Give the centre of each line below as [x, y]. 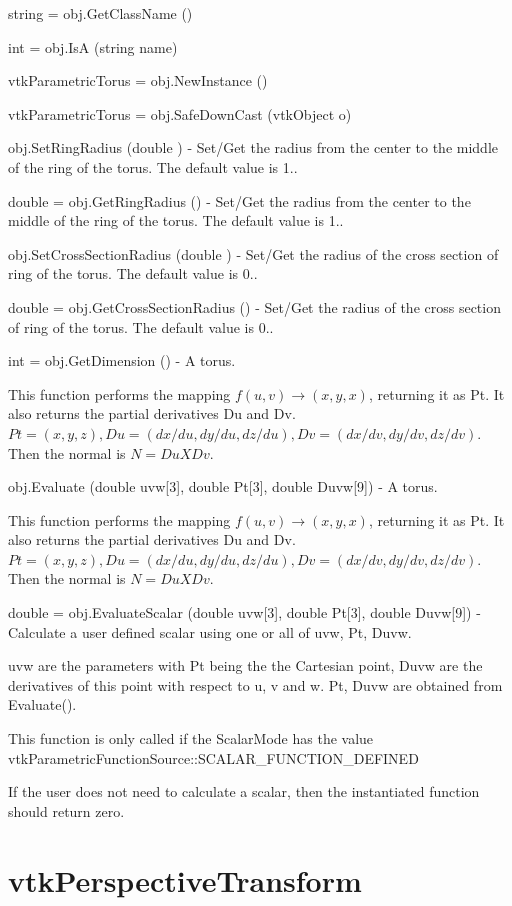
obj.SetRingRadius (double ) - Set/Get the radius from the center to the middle [253, 147]
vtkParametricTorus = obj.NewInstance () [138, 80]
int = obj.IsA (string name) [93, 46]
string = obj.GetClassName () [100, 13]
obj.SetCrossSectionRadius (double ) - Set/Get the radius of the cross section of [253, 253]
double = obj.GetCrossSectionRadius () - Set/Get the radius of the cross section [254, 306]
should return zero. [66, 810]
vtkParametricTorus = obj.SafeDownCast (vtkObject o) [180, 113]
